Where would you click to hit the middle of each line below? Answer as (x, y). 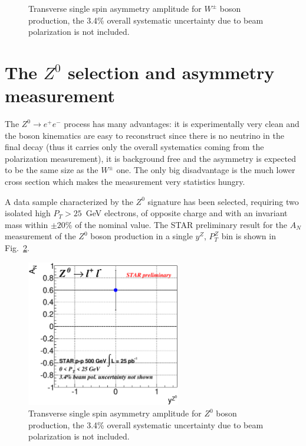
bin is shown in (249, 236)
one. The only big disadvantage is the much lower (206, 170)
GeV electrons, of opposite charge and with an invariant (187, 213)
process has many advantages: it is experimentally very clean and (182, 124)
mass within (27, 224)
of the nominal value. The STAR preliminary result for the (181, 224)
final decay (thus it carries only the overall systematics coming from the (134, 147)
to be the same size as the (52, 170)
